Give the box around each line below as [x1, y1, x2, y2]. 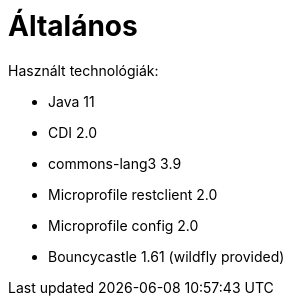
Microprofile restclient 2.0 [48, 185, 218, 203]
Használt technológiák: [8, 61, 159, 79]
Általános [8, 9, 138, 43]
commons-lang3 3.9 [48, 154, 182, 172]
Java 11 [48, 92, 95, 110]
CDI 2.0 [48, 123, 98, 141]
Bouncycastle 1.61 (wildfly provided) [48, 247, 285, 265]
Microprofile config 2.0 [48, 216, 199, 234]
